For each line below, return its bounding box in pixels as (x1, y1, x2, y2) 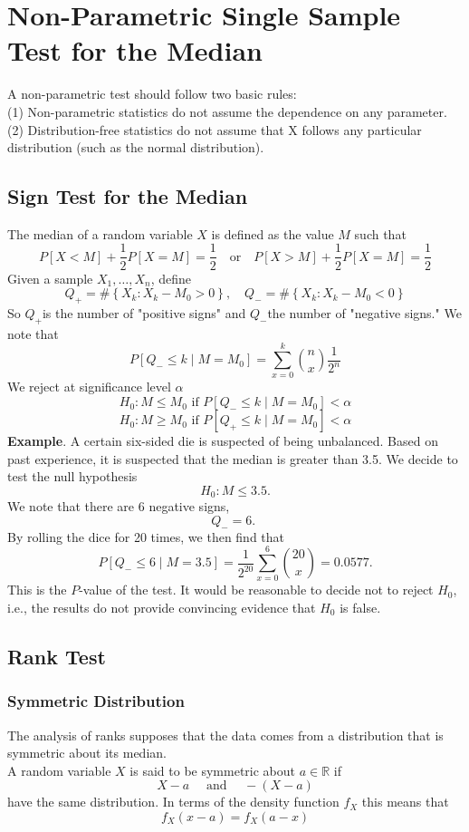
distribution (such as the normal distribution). (7, 138, 264, 157)
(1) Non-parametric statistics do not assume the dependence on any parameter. (7, 102, 447, 121)
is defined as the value (211, 224, 334, 243)
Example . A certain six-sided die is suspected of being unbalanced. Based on (7, 431, 438, 450)
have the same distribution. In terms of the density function (7, 792, 340, 811)
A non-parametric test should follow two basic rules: (7, 84, 297, 103)
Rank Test (7, 642, 106, 670)
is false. (340, 597, 381, 616)
